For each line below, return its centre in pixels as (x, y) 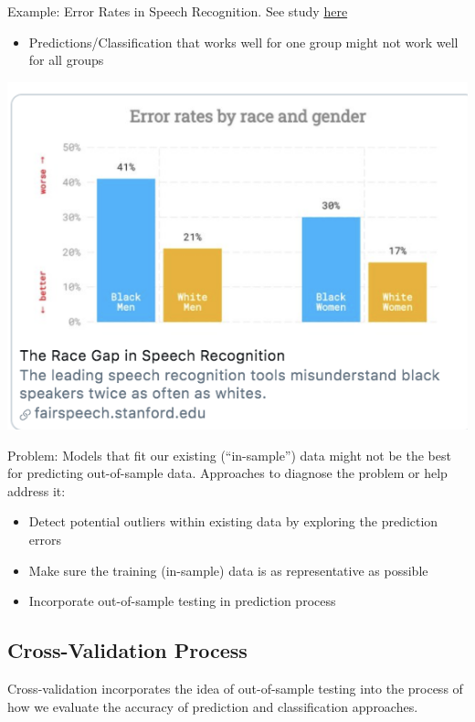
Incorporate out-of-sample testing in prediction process (182, 601)
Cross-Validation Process (127, 650)
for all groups (66, 60)
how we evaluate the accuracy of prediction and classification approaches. (213, 706)
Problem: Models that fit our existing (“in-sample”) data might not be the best (229, 455)
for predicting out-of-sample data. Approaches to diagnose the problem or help (227, 473)
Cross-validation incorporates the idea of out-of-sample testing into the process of (235, 688)
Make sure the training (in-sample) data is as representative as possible (228, 570)
